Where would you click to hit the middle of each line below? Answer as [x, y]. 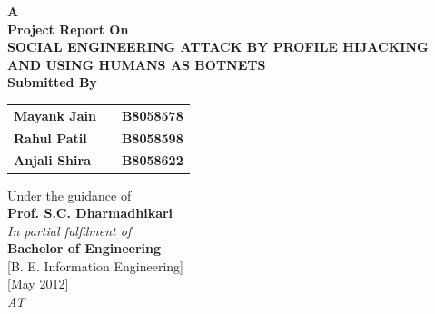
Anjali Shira [52, 160]
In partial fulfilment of [69, 230]
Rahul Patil [50, 137]
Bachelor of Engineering [84, 248]
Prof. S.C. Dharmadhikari [90, 213]
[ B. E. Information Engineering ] [96, 265]
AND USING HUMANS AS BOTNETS [137, 64]
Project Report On [68, 29]
